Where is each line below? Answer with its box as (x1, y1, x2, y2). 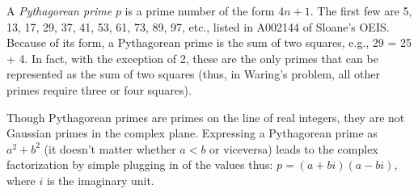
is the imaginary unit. (46, 171, 154, 188)
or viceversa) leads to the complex (209, 140, 378, 157)
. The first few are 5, (310, 2, 412, 19)
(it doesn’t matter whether (44, 140, 176, 157)
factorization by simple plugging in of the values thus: (6, 156, 273, 173)
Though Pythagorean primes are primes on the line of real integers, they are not (6, 108, 405, 125)
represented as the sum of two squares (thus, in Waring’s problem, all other (6, 65, 380, 82)
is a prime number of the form (125, 2, 275, 19)
